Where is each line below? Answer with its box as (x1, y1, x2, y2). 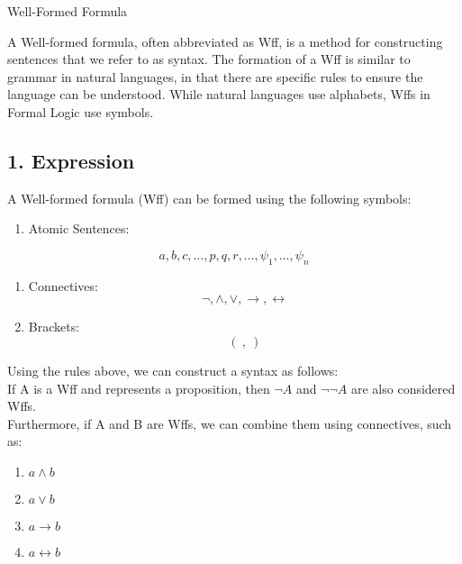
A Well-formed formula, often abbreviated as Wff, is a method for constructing (7, 32, 443, 50)
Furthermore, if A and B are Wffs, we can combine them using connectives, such (7, 414, 452, 432)
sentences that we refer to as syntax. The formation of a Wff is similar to (7, 50, 411, 68)
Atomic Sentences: (28, 219, 130, 238)
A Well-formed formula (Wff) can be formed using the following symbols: (7, 188, 412, 207)
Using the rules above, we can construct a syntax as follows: (7, 360, 339, 379)
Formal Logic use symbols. (7, 102, 154, 121)
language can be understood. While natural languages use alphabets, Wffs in (7, 85, 430, 104)
